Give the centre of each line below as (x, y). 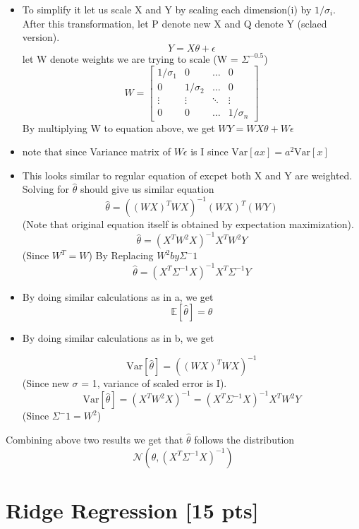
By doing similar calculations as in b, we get (118, 338)
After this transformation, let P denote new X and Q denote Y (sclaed (175, 23)
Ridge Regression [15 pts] (132, 510)
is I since (209, 151)
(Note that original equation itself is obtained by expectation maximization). (188, 224)
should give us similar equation (147, 189)
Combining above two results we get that (95, 439)
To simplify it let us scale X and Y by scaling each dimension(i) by (167, 9)
